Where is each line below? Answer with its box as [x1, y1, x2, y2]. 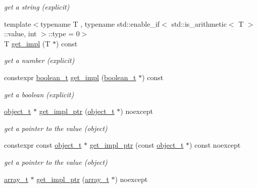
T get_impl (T [4, 38, 50, 48]
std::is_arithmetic [171, 18, 227, 29]
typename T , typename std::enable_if [40, 18, 160, 29]
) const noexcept [189, 140, 241, 150]
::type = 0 [48, 28, 80, 39]
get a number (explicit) [4, 55, 75, 66]
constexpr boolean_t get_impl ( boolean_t [4, 72, 136, 82]
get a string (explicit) [4, 2, 70, 12]
